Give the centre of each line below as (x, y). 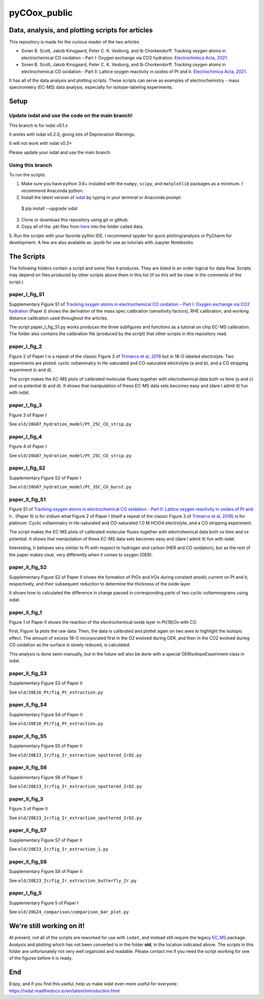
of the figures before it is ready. (41, 958)
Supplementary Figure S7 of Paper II (46, 840)
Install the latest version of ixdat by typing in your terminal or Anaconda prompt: (101, 197)
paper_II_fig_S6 (28, 768)
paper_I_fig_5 (25, 893)
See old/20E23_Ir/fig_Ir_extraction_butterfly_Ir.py (73, 880)
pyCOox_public (41, 13)
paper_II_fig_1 (25, 612)
